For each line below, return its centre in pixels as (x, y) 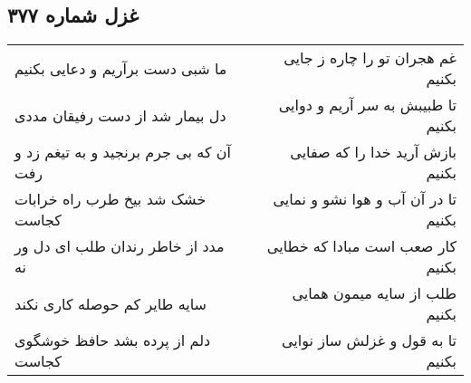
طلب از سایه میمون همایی (374, 293)
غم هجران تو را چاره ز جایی (370, 58)
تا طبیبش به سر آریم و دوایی (367, 105)
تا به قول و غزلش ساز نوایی (369, 340)
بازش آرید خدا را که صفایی (373, 152)
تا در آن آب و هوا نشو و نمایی (365, 199)
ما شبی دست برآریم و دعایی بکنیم (121, 68)
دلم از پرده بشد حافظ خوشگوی (113, 340)
